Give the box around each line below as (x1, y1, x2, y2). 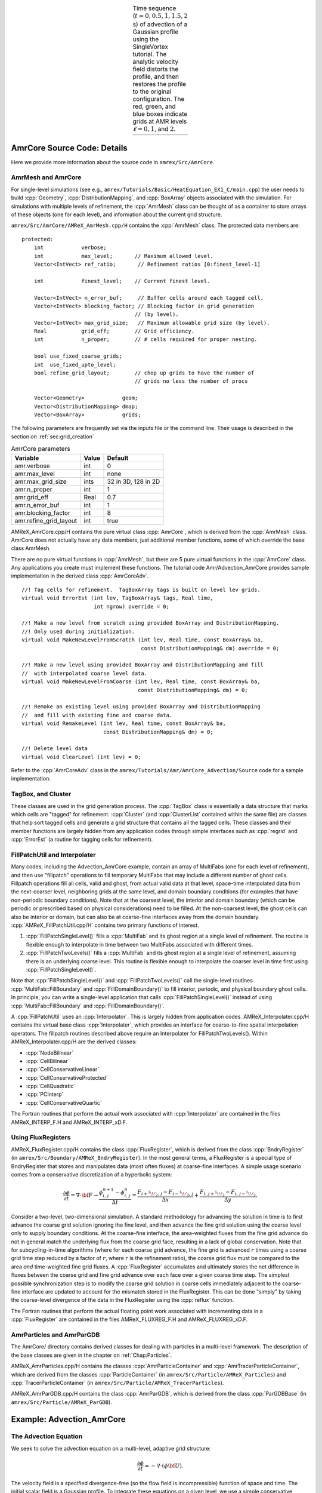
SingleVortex (132, 42, 168, 51)
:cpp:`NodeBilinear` (26, 1049, 74, 1056)
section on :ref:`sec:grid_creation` (11, 433, 94, 440)
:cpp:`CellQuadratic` (26, 1083, 76, 1090)
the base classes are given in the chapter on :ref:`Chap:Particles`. (11, 1351, 172, 1359)
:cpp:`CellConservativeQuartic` (26, 1099, 103, 1106)
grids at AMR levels (132, 117, 187, 125)
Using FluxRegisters (11, 1133, 71, 1142)
